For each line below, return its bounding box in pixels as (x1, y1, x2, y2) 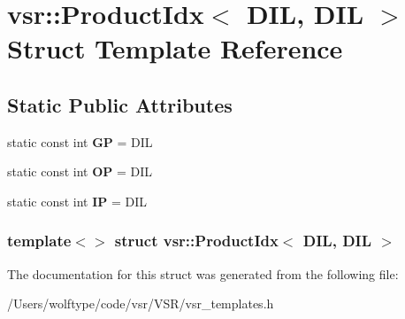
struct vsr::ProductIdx (114, 230, 279, 252)
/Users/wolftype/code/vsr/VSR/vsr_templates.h (7, 294, 274, 313)
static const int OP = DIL (7, 162, 153, 181)
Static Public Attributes (7, 90, 233, 118)
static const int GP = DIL (7, 132, 153, 151)
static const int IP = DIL (7, 191, 148, 210)
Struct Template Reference (7, 30, 343, 66)
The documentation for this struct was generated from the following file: (7, 264, 399, 283)
